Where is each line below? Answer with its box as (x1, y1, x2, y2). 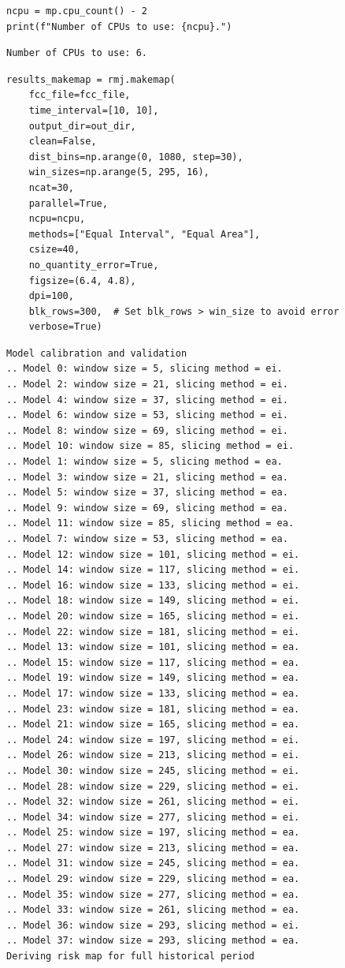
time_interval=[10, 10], (28, 104, 159, 116)
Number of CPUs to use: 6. (6, 47, 147, 59)
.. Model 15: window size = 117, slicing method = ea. (6, 656, 300, 668)
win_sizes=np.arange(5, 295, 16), (28, 166, 210, 178)
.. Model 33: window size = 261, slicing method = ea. (6, 904, 300, 916)
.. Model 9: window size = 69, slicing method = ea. (6, 502, 288, 514)
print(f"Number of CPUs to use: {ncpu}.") (6, 21, 232, 32)
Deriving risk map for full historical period (6, 951, 254, 962)
